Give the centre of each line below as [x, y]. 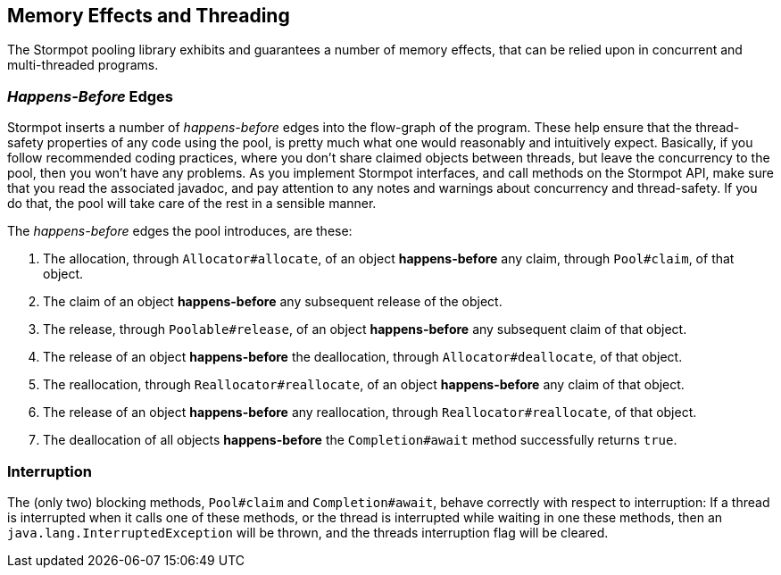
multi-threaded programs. [83, 65]
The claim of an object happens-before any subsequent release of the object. [273, 302]
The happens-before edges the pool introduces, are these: [180, 231]
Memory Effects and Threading [149, 16]
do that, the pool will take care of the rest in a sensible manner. [192, 204]
